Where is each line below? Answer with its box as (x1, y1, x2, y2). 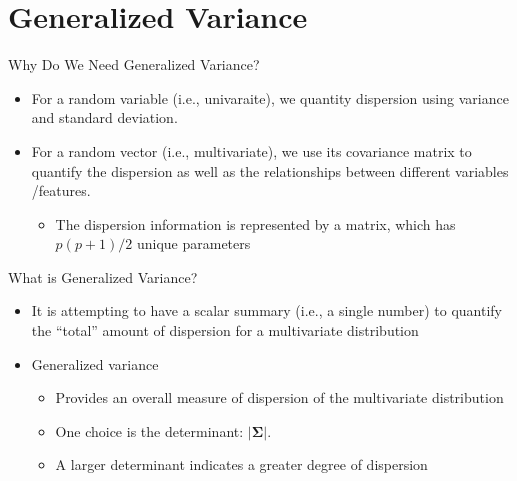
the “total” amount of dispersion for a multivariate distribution (31, 320, 419, 341)
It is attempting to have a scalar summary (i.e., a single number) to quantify (31, 300, 502, 321)
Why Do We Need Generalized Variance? (8, 54, 260, 75)
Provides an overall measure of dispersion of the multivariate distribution (55, 387, 504, 408)
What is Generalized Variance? (8, 266, 198, 287)
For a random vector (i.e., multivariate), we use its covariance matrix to (31, 140, 472, 161)
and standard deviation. (31, 107, 178, 128)
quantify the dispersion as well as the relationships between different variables (31, 160, 509, 181)
